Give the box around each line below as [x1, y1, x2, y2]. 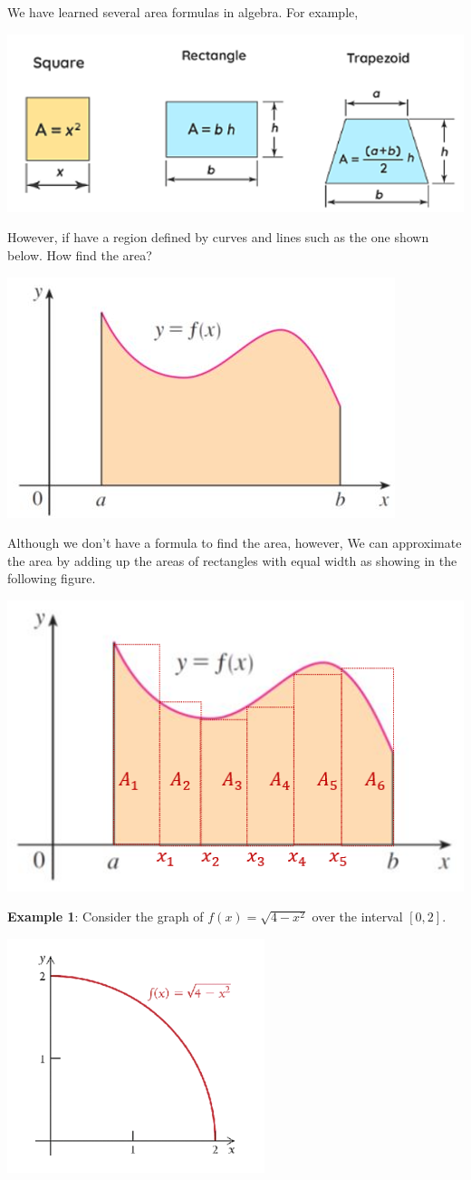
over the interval [312, 907, 403, 926]
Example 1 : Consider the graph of [7, 907, 204, 926]
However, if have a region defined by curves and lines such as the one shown [7, 228, 429, 247]
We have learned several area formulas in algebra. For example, [7, 3, 359, 21]
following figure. [7, 569, 96, 588]
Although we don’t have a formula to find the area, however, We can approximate [7, 533, 462, 552]
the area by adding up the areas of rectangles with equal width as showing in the [7, 551, 457, 570]
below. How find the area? [7, 246, 152, 265]
